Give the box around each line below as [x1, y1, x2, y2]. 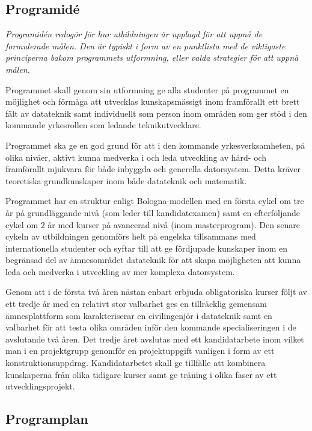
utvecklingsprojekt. [5, 380, 75, 392]
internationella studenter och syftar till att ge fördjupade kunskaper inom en [5, 241, 288, 254]
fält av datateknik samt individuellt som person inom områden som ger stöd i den [5, 107, 307, 119]
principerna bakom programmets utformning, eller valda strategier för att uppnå [5, 51, 299, 64]
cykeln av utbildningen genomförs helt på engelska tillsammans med [5, 230, 256, 243]
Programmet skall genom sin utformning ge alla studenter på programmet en [5, 83, 289, 96]
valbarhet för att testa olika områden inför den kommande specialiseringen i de [5, 321, 296, 333]
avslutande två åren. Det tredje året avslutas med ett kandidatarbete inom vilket [5, 332, 304, 345]
